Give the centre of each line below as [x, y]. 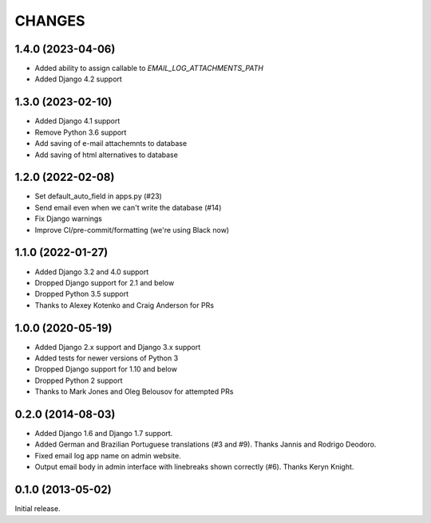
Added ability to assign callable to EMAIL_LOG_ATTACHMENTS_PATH [149, 69]
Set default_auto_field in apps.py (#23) [99, 196]
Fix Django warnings [69, 218]
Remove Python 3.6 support [81, 132]
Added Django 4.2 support [79, 79]
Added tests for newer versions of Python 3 [107, 358]
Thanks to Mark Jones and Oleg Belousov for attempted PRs [134, 391]
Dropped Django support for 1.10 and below [106, 369]
